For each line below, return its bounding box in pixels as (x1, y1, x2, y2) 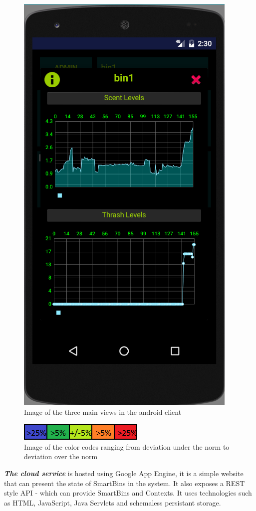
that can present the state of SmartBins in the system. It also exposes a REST (4, 478, 245, 488)
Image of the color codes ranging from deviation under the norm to (24, 441, 230, 452)
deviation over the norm (24, 451, 98, 462)
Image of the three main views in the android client (24, 406, 182, 417)
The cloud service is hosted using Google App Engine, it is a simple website (4, 468, 244, 478)
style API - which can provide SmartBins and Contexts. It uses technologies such (4, 488, 252, 498)
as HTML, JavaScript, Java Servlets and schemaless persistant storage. (4, 497, 221, 508)
